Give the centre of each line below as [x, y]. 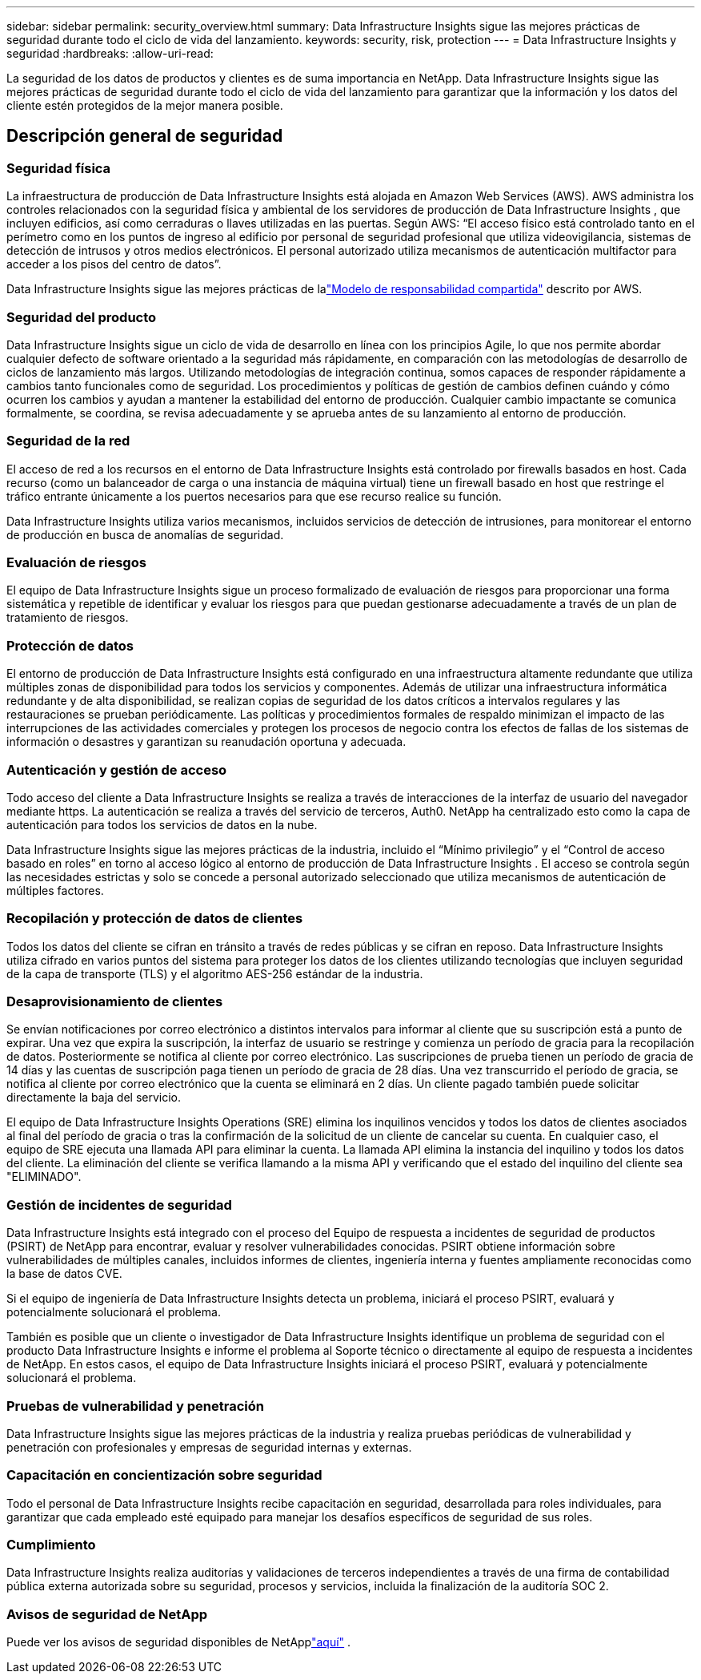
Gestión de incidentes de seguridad [119, 1205]
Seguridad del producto [82, 317]
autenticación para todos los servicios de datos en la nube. [162, 824]
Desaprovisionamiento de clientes [115, 1002]
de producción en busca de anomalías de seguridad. [145, 534]
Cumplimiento [51, 1545]
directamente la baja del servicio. [94, 1098]
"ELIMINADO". [44, 1177]
